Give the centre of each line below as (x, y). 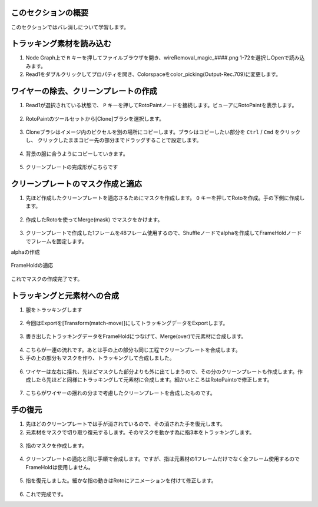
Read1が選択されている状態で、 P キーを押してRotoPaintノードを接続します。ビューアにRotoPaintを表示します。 (161, 105)
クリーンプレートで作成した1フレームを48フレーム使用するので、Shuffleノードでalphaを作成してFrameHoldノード (164, 233)
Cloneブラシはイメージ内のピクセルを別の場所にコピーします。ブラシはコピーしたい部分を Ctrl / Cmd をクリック (163, 132)
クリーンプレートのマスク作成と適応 (77, 183)
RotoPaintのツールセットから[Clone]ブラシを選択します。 (95, 118)
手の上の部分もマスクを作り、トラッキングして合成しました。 (100, 358)
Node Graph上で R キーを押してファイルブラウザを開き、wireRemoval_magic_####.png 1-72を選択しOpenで (158, 58)
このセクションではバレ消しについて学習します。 (70, 27)
